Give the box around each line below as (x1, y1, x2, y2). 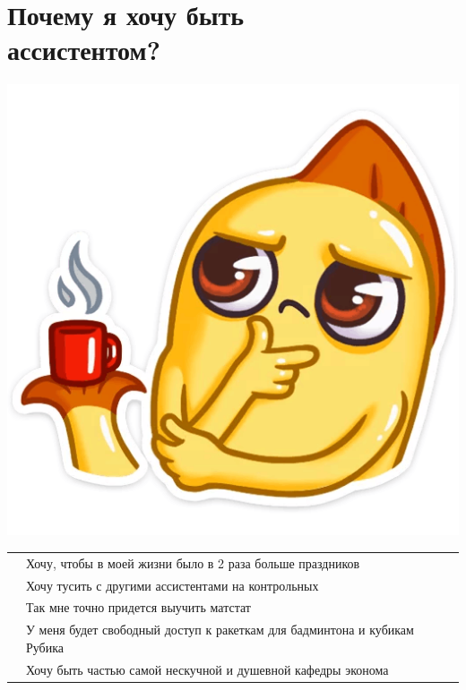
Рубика (26, 637, 65, 656)
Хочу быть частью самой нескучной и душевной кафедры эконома (26, 660, 389, 678)
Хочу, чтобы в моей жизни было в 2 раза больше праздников (26, 553, 360, 572)
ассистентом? (7, 31, 160, 68)
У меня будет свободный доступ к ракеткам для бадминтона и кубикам (26, 620, 414, 639)
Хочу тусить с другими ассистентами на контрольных (26, 575, 319, 594)
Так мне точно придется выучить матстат (26, 598, 251, 617)
